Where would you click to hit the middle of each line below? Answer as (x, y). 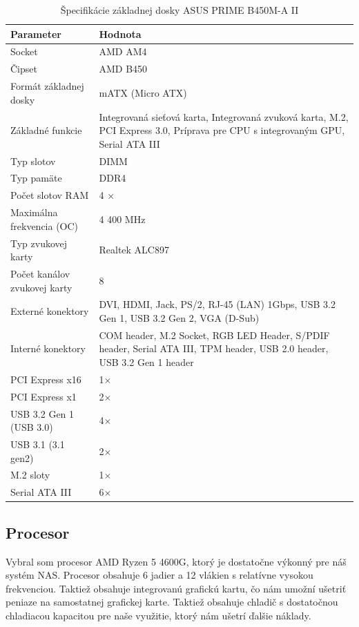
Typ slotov (33, 161)
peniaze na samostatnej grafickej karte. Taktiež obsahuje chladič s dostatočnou (172, 602)
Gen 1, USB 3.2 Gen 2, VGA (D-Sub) (179, 318)
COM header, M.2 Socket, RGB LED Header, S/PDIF (214, 335)
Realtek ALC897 (134, 250)
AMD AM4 (123, 51)
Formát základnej (47, 86)
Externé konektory (50, 311)
